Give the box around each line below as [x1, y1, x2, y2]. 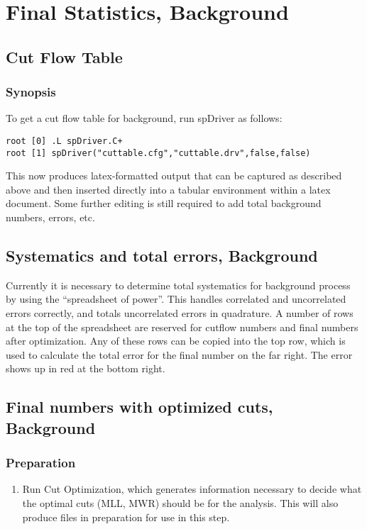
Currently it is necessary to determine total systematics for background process [6, 277, 351, 292]
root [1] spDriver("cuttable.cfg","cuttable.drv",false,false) [6, 147, 311, 158]
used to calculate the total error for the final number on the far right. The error [6, 347, 353, 362]
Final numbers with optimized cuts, [6, 396, 273, 418]
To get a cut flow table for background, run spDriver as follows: [6, 111, 283, 126]
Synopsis [6, 83, 56, 101]
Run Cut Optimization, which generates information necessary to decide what [22, 481, 362, 496]
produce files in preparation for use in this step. [22, 509, 230, 524]
